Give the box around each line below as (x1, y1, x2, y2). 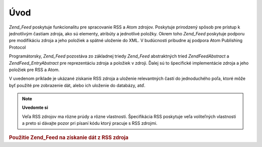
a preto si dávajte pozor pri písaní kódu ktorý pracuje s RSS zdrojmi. (22, 120, 158, 126)
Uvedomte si (22, 104, 49, 111)
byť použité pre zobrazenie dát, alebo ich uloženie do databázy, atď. (9, 82, 146, 88)
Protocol (9, 44, 26, 50)
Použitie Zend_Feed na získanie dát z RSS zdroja (9, 134, 129, 141)
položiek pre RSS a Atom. (9, 67, 60, 73)
